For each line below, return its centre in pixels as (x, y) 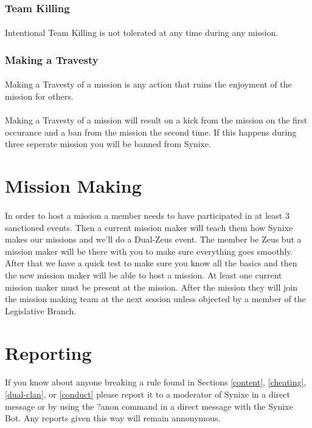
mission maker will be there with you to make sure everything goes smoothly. (149, 251)
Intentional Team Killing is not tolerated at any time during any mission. (142, 33)
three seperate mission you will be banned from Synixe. (108, 144)
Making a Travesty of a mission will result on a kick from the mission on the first (156, 120)
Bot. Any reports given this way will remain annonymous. (113, 418)
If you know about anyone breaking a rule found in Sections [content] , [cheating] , (156, 382)
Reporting (48, 352)
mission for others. (39, 96)
